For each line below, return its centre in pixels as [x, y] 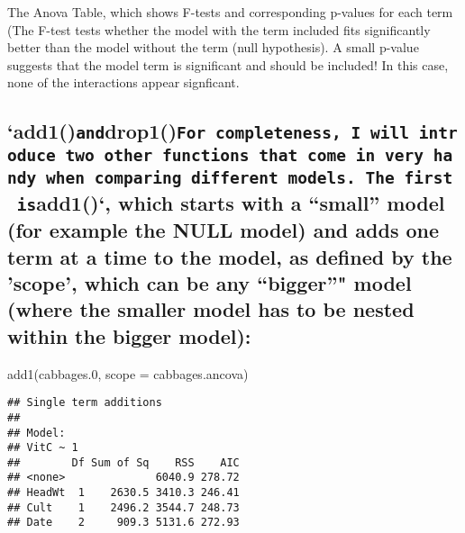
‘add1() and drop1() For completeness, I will [208, 131]
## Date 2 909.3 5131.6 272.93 [123, 523]
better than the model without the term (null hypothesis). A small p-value [213, 47]
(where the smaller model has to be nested [211, 309]
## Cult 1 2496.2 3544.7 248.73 [123, 507]
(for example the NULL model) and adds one [223, 230]
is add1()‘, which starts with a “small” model [231, 203]
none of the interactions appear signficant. [123, 82]
